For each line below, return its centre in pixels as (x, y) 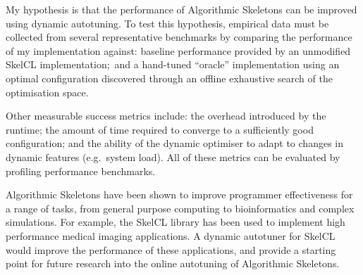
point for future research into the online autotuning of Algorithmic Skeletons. (173, 263)
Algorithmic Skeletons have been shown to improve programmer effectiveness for (179, 194)
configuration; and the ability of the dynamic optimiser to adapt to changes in (174, 143)
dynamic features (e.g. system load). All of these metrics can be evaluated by (173, 156)
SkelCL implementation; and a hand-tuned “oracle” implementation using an (173, 64)
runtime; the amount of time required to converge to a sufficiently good (160, 129)
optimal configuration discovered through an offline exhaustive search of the (169, 78)
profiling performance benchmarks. (81, 171)
